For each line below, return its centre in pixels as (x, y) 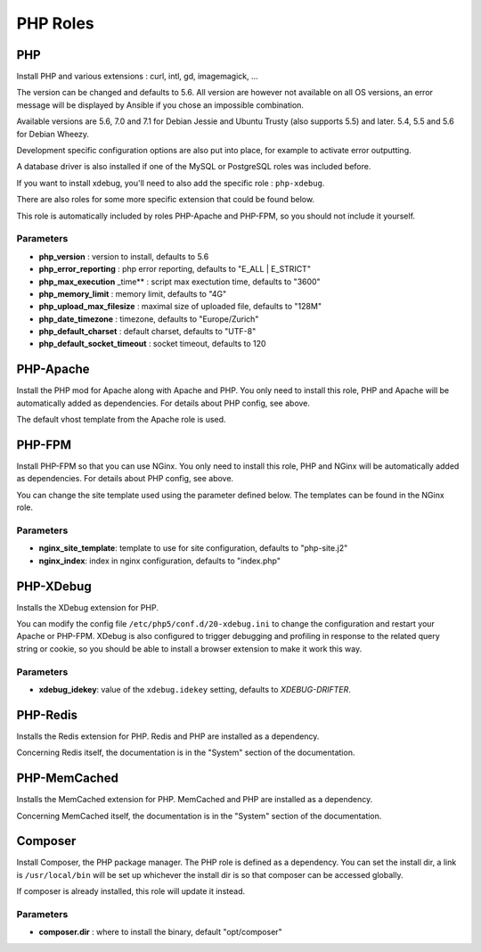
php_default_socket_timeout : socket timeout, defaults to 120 (152, 344)
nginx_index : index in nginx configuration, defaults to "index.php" (159, 561)
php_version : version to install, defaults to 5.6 (124, 256)
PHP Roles (56, 23)
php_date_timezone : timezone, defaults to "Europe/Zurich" (149, 319)
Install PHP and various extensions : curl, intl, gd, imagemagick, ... (137, 77)
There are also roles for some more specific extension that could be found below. (166, 200)
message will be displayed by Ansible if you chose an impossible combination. (160, 105)
